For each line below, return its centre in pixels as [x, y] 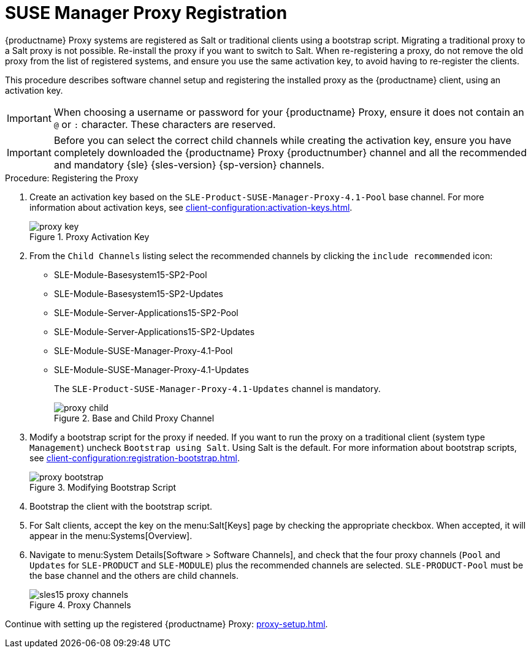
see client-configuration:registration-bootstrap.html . [135, 458]
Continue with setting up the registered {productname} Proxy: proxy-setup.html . [166, 624]
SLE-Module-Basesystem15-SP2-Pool [131, 274]
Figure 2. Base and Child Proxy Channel [134, 418]
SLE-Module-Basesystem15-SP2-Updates [139, 293]
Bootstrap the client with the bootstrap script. [121, 506]
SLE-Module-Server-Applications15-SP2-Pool [146, 312]
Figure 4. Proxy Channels [80, 605]
